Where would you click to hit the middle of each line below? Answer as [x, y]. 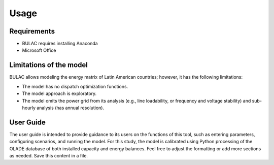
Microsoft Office [39, 50]
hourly [29, 108]
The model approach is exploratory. [59, 93]
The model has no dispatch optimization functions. [75, 86]
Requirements [32, 31]
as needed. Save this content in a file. [49, 156]
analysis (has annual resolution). [70, 108]
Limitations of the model [49, 65]
